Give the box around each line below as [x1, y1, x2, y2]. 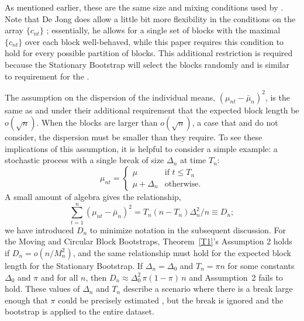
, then [85, 271, 107, 283]
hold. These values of [5, 282, 80, 295]
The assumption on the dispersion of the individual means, [5, 91, 216, 103]
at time [180, 154, 206, 166]
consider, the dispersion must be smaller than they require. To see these [5, 131, 262, 143]
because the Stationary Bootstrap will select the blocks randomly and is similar [5, 58, 289, 70]
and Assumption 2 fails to [189, 271, 283, 283]
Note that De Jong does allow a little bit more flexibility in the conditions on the [5, 12, 296, 25]
